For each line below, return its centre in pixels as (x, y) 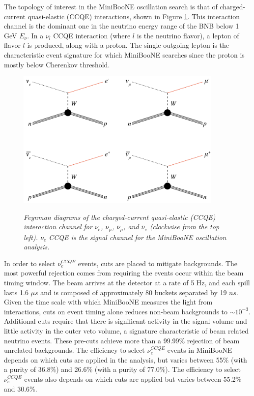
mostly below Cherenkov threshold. (57, 64)
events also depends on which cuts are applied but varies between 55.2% (133, 379)
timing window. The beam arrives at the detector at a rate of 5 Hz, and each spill (127, 282)
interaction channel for (58, 227)
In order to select (30, 263)
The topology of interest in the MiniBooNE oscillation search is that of (111, 6)
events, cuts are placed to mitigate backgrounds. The (158, 263)
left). (31, 237)
